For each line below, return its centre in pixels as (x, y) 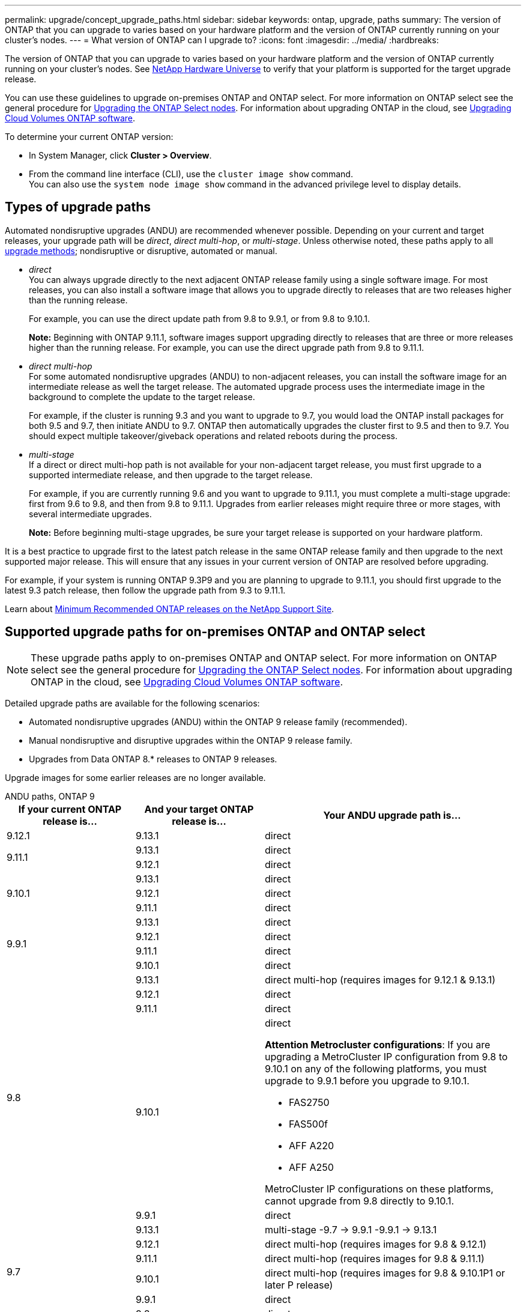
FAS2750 (309, 1102)
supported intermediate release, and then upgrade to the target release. (171, 475)
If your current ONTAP (70, 809)
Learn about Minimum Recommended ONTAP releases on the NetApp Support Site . (170, 609)
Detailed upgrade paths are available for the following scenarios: (132, 703)
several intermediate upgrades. (90, 514)
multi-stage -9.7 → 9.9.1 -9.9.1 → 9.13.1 (351, 1229)
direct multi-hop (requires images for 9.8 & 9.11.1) (375, 1258)
